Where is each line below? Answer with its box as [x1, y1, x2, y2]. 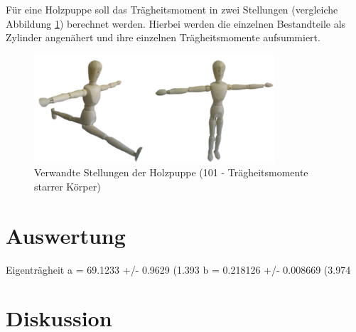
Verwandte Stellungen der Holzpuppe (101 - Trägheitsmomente [34, 165, 308, 180]
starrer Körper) [34, 178, 101, 193]
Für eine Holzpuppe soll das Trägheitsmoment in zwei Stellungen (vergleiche [6, 2, 338, 16]
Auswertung [6, 220, 126, 250]
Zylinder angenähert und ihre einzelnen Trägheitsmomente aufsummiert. [6, 30, 320, 45]
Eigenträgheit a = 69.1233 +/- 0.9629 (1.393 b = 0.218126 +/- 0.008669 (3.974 [6, 262, 351, 277]
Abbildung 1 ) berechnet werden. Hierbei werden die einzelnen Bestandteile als [6, 16, 346, 31]
